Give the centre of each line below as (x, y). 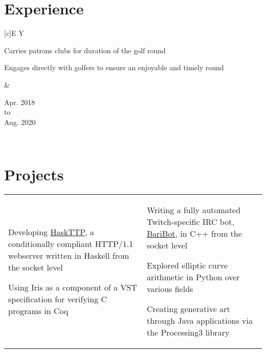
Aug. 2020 (20, 122)
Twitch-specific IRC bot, (190, 222)
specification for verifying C (58, 299)
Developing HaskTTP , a (51, 232)
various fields (170, 289)
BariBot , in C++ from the (194, 233)
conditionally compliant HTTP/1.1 (71, 243)
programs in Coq (38, 310)
